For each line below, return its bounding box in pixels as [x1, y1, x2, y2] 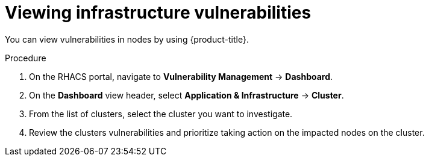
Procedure [5, 52, 46, 63]
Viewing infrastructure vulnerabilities [5, 2, 312, 23]
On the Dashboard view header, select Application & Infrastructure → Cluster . [29, 90, 344, 100]
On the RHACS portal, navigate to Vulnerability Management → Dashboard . [29, 71, 333, 82]
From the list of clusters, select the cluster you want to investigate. [29, 108, 293, 119]
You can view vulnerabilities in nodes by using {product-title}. [5, 34, 249, 44]
